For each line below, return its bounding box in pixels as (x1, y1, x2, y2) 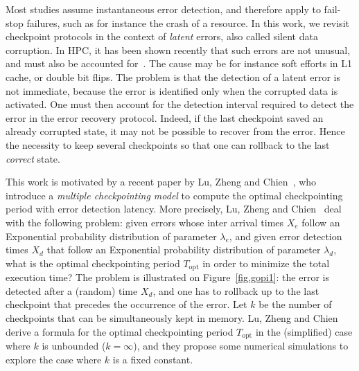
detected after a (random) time (6, 283, 138, 298)
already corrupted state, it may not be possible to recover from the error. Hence (6, 124, 345, 138)
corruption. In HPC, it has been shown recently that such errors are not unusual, (6, 42, 351, 57)
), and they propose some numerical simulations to (133, 338, 349, 352)
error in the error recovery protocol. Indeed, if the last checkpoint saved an (6, 110, 324, 125)
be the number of (259, 297, 332, 311)
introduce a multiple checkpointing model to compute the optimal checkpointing (6, 188, 343, 202)
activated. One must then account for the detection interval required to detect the (6, 97, 354, 111)
